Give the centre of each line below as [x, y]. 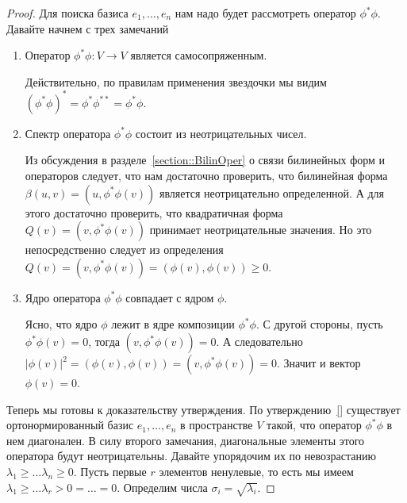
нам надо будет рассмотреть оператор [265, 13]
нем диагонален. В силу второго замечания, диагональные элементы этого [186, 440]
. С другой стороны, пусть [319, 324]
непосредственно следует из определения [124, 250]
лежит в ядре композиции [173, 324]
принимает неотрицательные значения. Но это [261, 230]
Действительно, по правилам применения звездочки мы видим [176, 81]
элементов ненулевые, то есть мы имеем [256, 471]
